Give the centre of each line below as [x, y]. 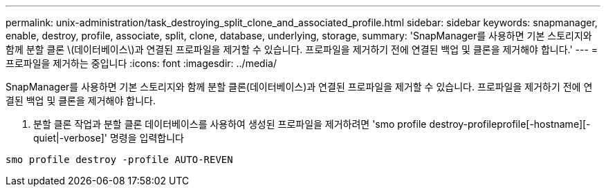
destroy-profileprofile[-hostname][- [510, 124]
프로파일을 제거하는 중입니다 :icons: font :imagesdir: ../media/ [141, 63]
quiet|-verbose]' [70, 138]
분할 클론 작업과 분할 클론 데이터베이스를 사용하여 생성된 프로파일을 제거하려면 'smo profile [230, 124]
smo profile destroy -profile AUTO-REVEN [119, 160]
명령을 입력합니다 [147, 138]
